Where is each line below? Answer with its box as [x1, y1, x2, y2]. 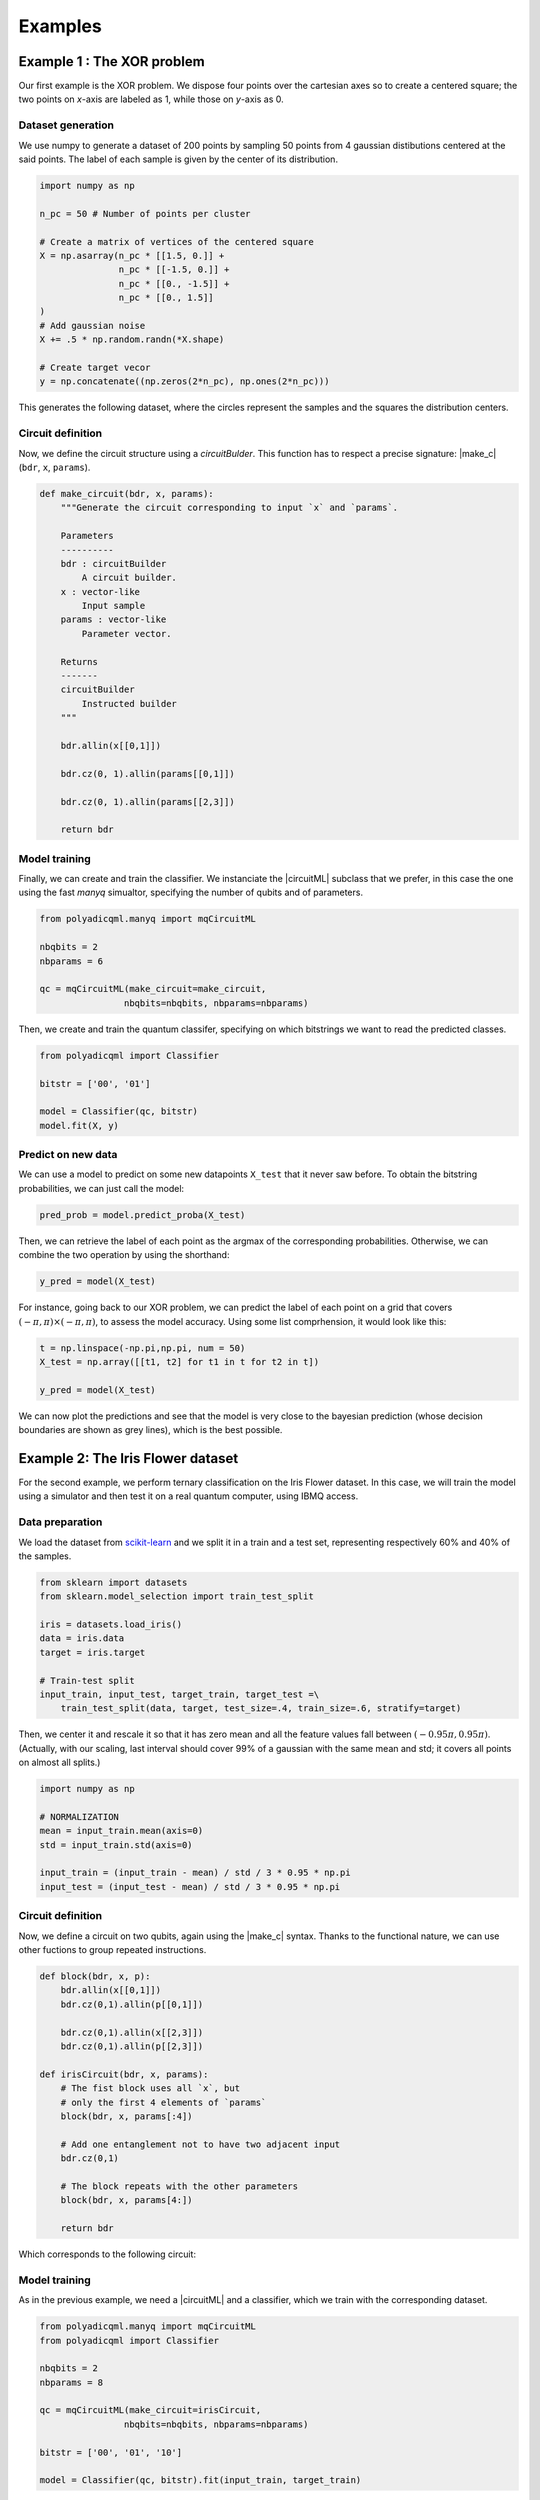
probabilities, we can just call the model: [18, 1182, 185, 1194]
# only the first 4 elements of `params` [60, 2096, 267, 2108]
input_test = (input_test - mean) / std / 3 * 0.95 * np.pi [39, 1881, 341, 1892]
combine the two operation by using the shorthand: [18, 1249, 230, 1261]
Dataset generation [18, 118, 115, 132]
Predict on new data [18, 1148, 118, 1162]
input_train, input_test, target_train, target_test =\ [39, 1689, 320, 1700]
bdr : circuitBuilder [60, 558, 167, 569]
